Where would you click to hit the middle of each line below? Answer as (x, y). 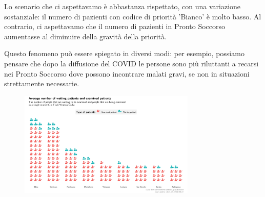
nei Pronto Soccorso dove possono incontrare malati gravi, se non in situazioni (127, 73)
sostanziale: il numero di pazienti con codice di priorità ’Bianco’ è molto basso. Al (133, 16)
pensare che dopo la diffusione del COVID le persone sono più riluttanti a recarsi (131, 63)
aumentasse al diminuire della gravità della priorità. (85, 36)
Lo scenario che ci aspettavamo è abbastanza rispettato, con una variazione (123, 6)
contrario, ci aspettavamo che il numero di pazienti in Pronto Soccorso (115, 26)
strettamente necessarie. (42, 83)
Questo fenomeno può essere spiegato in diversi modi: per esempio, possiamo (124, 53)
